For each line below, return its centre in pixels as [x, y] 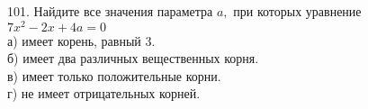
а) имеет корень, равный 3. [81, 40]
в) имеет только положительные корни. [114, 75]
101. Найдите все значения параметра [110, 11]
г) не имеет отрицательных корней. [104, 93]
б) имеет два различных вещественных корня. [133, 58]
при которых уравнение [297, 11]
